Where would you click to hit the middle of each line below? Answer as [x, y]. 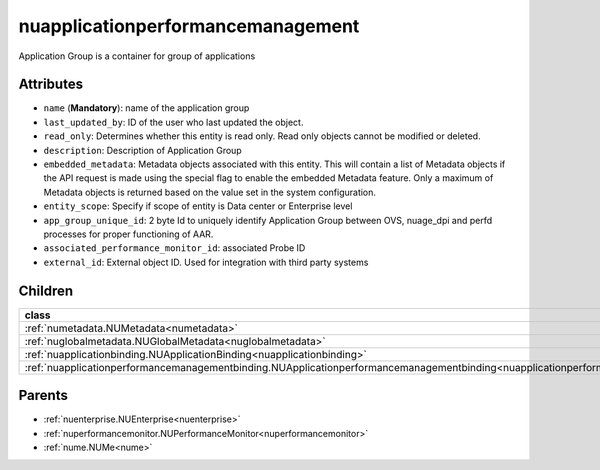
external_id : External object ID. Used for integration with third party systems [206, 262]
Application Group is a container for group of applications [137, 56]
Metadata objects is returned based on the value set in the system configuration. [210, 192]
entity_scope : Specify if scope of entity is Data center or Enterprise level [198, 206]
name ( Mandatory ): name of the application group [146, 108]
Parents [43, 395]
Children [46, 290]
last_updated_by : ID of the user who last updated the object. [173, 122]
